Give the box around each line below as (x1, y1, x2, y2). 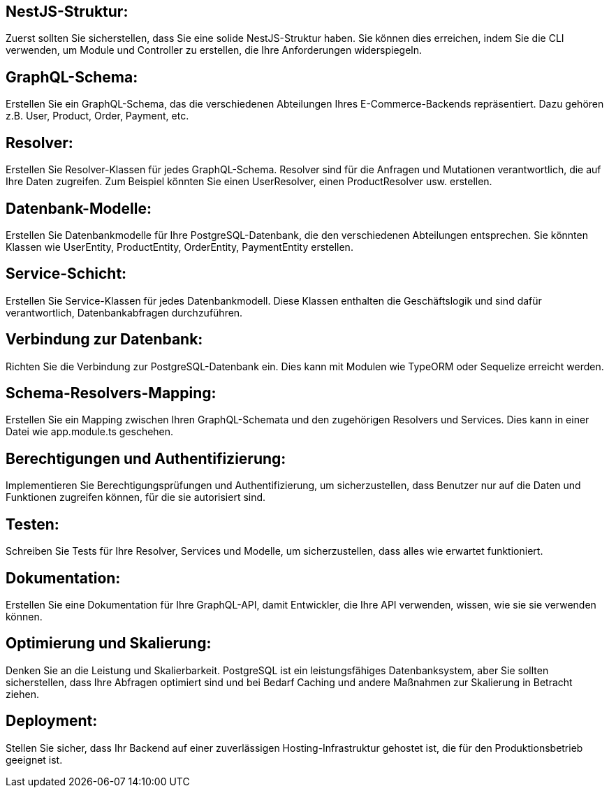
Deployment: (6, 712, 98, 730)
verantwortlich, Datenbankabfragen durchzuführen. (6, 306, 243, 319)
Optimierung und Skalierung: (6, 634, 212, 653)
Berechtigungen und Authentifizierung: (6, 449, 286, 467)
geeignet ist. (6, 753, 63, 766)
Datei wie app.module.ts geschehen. (6, 425, 174, 438)
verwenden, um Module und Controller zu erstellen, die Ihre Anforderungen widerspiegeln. (6, 44, 422, 57)
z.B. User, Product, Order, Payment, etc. (6, 110, 189, 122)
